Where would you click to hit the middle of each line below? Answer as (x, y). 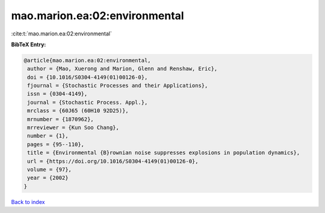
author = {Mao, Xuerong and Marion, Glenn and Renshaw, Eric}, (122, 69)
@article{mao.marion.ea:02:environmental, (87, 60)
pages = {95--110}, (56, 144)
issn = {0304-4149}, (57, 94)
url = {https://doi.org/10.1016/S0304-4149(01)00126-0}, (113, 161)
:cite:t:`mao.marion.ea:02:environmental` (62, 34)
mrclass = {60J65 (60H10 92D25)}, (78, 111)
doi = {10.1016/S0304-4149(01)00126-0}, (88, 77)
